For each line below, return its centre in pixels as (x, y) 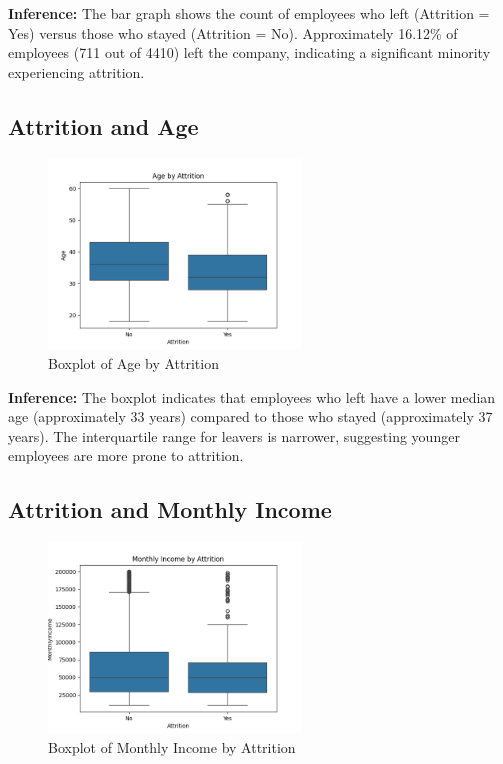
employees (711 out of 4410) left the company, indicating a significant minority (249, 52)
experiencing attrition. (76, 71)
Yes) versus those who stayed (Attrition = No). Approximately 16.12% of (233, 32)
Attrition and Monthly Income (170, 509)
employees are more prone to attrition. (126, 455)
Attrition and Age (103, 125)
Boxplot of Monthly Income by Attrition (172, 746)
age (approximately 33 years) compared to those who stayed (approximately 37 (250, 416)
